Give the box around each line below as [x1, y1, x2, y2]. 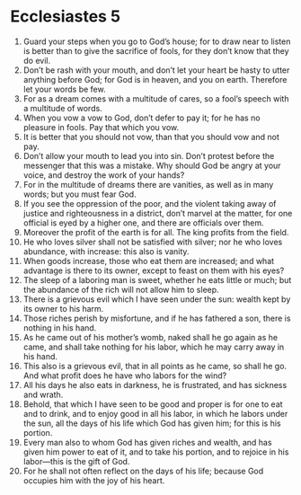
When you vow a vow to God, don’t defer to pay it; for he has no [22, 112, 261, 123]
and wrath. [22, 389, 64, 400]
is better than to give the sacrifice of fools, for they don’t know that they [22, 45, 290, 56]
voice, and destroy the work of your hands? [22, 169, 185, 181]
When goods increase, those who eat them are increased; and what [22, 255, 275, 266]
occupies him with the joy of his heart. [22, 474, 165, 486]
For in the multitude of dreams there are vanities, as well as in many [22, 179, 274, 190]
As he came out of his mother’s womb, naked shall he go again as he [22, 331, 278, 342]
